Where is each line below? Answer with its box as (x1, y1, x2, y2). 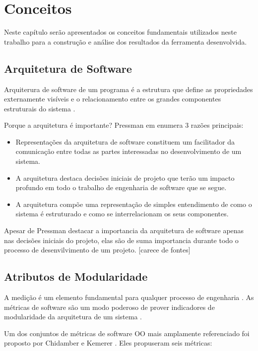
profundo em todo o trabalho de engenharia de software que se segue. (15, 182, 227, 193)
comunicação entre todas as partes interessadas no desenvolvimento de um (15, 146, 242, 156)
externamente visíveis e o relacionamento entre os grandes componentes (4, 94, 221, 104)
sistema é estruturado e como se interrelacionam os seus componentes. (15, 208, 229, 219)
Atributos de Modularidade (4, 269, 148, 284)
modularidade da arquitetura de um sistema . (4, 311, 142, 322)
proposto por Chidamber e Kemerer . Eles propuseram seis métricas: (4, 338, 212, 348)
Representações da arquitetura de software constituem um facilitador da (15, 136, 235, 147)
